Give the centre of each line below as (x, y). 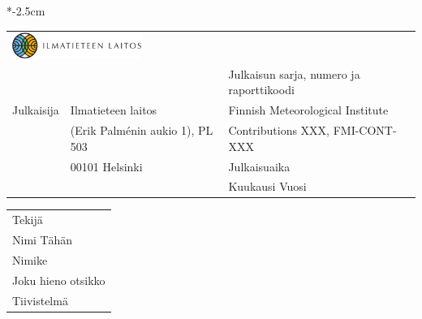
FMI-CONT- (365, 130)
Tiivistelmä (40, 300)
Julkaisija (36, 110)
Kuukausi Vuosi (267, 186)
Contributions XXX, (279, 130)
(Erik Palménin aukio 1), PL (142, 130)
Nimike (30, 259)
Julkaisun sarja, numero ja (294, 73)
